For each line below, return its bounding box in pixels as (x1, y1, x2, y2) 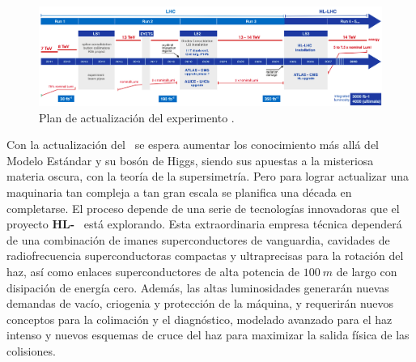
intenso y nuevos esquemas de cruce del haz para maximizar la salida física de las (6, 326, 410, 343)
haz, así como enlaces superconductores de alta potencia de (6, 263, 300, 280)
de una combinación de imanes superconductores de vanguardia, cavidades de (6, 231, 390, 248)
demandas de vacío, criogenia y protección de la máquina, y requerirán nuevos (6, 295, 393, 312)
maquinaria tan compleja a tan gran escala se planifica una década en (6, 184, 352, 201)
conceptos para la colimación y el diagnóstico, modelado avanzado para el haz (6, 310, 393, 327)
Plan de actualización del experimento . (39, 109, 235, 126)
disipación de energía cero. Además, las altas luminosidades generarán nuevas (6, 279, 389, 296)
